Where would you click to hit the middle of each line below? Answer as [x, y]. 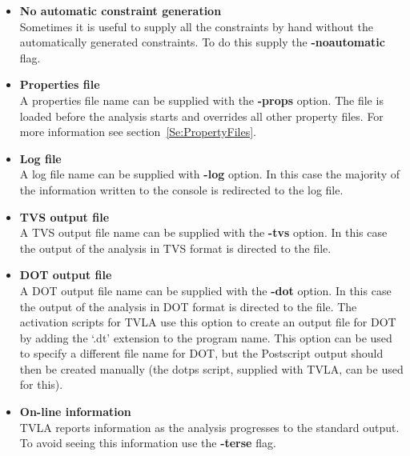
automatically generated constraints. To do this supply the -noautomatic [202, 42]
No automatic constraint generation [121, 10]
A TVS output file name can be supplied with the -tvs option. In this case [203, 232]
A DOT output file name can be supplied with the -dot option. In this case [205, 290]
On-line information [75, 412]
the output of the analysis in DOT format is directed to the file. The [188, 306]
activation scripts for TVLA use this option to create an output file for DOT [208, 322]
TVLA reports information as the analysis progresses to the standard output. [209, 427]
